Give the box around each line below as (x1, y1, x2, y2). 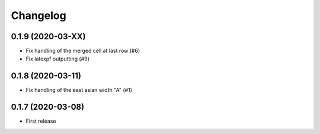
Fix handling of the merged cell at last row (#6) (25, 47, 140, 55)
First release (25, 117, 56, 125)
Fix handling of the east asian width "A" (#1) (25, 87, 133, 94)
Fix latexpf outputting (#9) (25, 55, 90, 62)
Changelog (11, 9, 66, 22)
